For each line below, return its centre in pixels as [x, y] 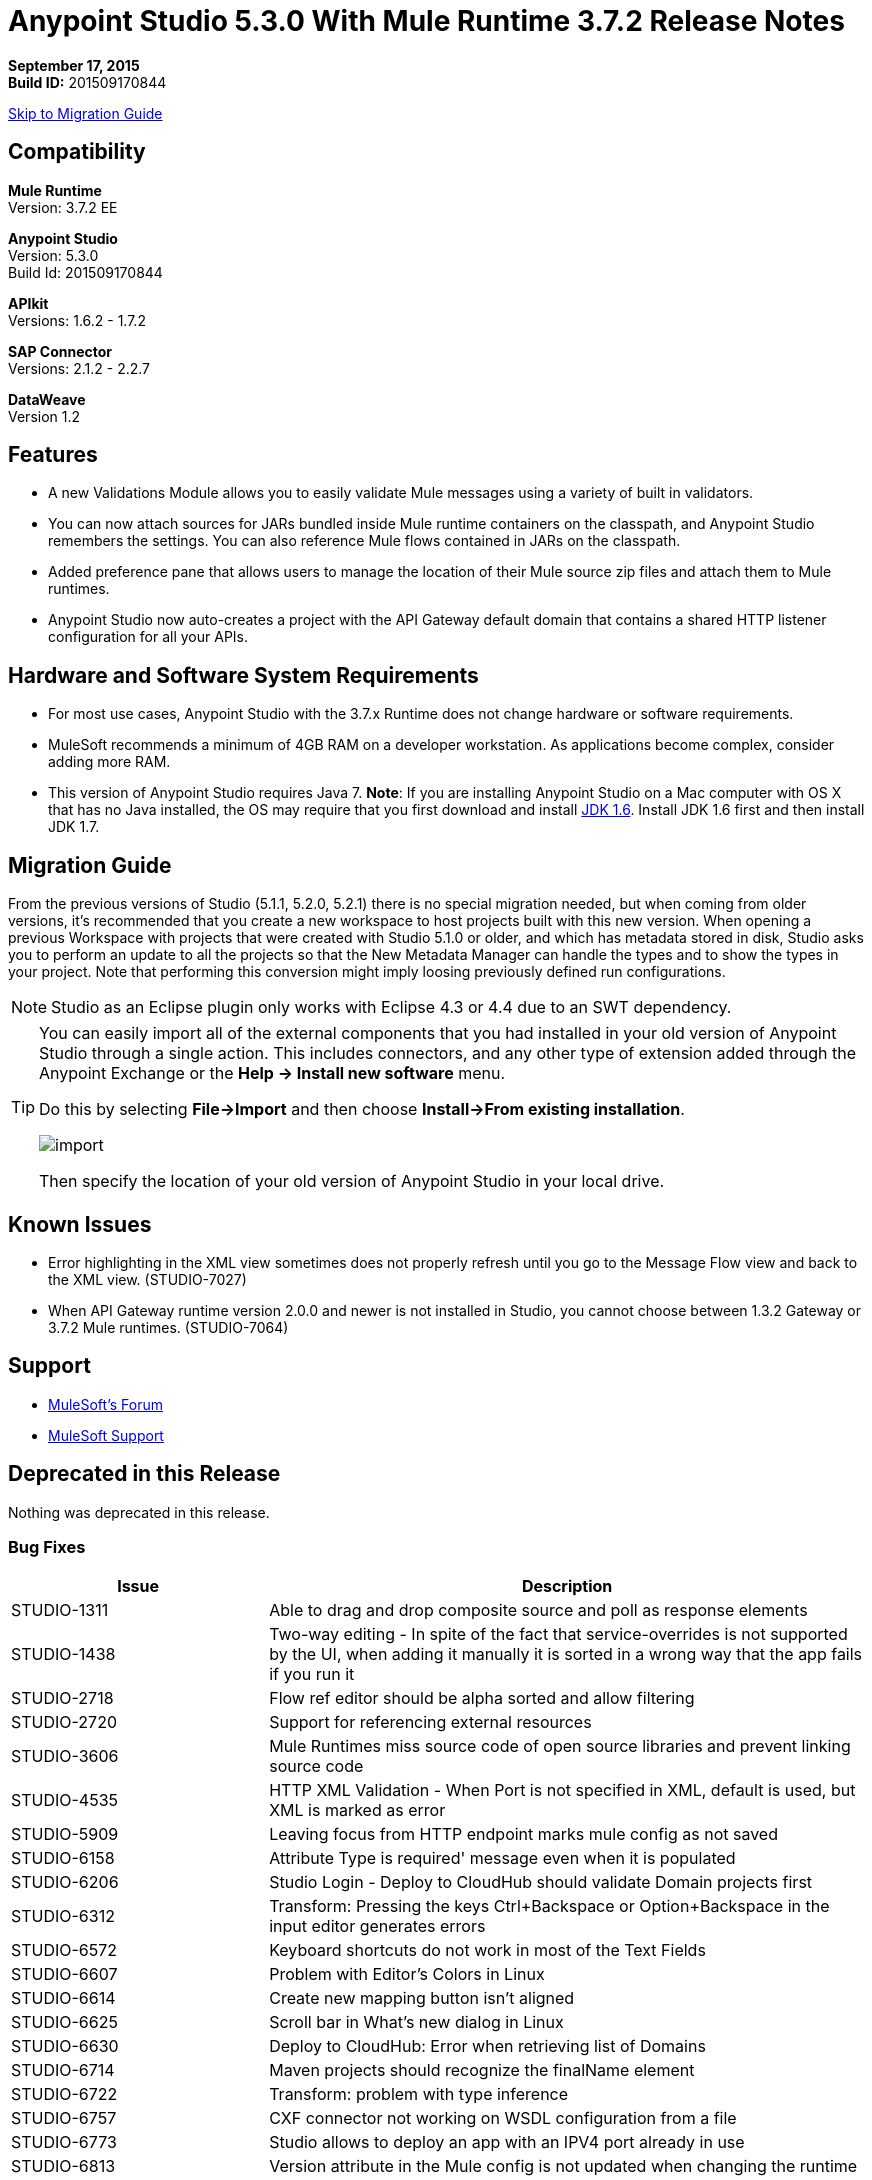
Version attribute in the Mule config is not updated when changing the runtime [563, 2166]
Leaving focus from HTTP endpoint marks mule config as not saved [523, 1834]
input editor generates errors [377, 1926]
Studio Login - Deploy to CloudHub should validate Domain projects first [541, 1882]
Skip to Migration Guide [85, 113]
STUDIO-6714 [63, 2070]
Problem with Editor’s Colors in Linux [407, 1974]
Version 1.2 [44, 416]
